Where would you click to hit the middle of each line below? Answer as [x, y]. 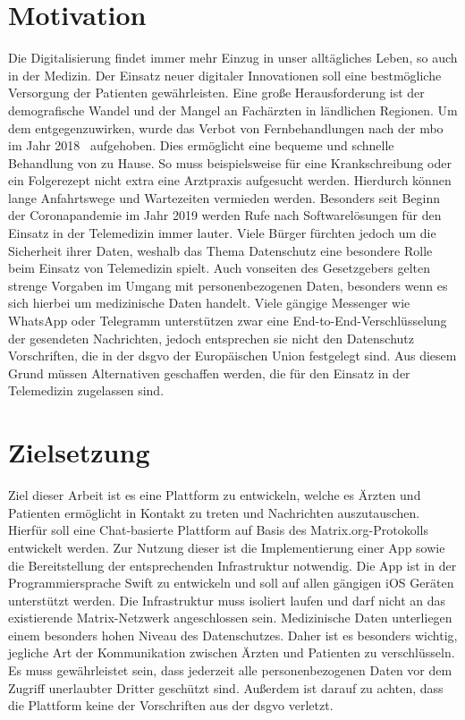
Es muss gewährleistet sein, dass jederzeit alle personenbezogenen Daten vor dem [230, 670]
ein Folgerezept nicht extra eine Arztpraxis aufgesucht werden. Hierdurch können [230, 180]
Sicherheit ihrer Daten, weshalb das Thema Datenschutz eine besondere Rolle [220, 250]
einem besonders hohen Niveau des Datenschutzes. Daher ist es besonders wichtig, [233, 635]
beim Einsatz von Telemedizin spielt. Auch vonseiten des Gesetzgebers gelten [220, 268]
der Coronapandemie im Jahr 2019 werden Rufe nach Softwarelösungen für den [225, 215]
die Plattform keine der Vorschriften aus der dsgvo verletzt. [171, 705]
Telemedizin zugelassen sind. [86, 390]
